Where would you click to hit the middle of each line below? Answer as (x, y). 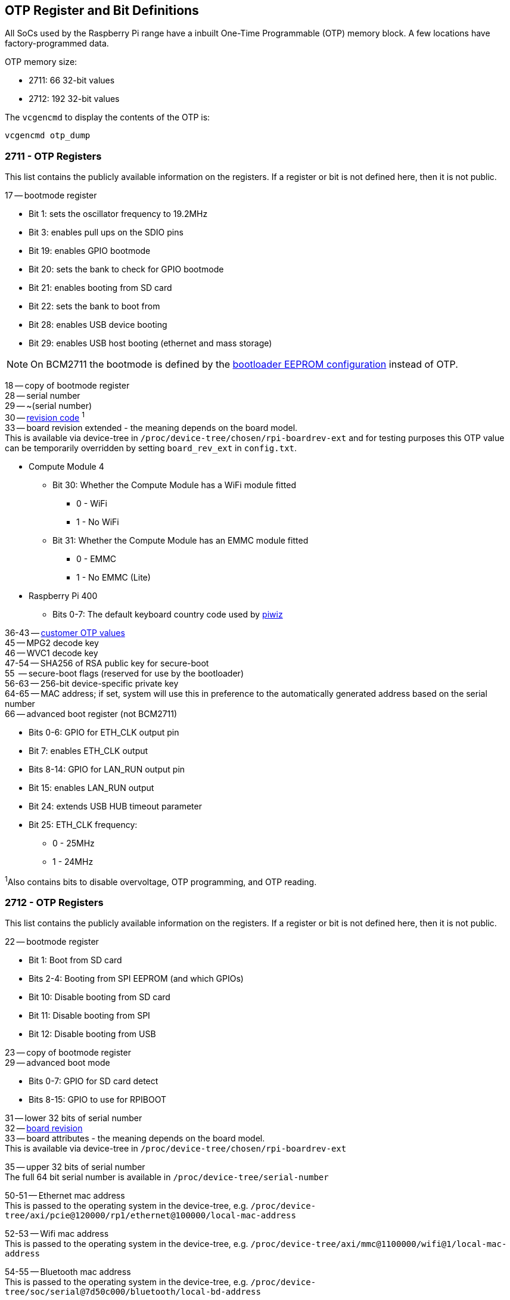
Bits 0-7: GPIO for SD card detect (94, 1081)
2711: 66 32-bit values (72, 80)
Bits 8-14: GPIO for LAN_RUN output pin (107, 769)
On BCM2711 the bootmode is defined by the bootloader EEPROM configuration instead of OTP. (244, 364)
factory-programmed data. (57, 44)
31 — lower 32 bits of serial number (74, 1118)
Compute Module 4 (66, 466)
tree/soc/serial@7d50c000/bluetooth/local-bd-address (133, 1292)
